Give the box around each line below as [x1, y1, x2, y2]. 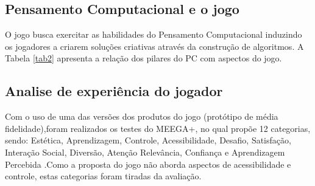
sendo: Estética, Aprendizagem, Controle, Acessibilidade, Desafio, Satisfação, [5, 134, 291, 146]
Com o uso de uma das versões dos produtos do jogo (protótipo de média [5, 110, 278, 123]
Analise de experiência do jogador [5, 81, 223, 100]
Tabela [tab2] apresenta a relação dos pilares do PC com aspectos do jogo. [5, 52, 282, 64]
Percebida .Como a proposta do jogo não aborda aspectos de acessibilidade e [5, 157, 291, 170]
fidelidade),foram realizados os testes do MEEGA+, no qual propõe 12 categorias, [5, 122, 311, 134]
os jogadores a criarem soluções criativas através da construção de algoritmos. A [5, 40, 304, 52]
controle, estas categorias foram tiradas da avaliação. [5, 170, 202, 182]
